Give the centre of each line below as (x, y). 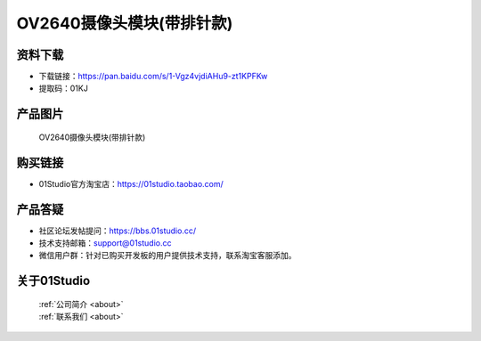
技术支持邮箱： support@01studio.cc (105, 243)
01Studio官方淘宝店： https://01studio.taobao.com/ (131, 183)
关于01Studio (53, 281)
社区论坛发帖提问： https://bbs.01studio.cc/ (117, 231)
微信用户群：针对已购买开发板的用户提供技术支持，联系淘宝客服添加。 (167, 256)
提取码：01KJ (63, 88)
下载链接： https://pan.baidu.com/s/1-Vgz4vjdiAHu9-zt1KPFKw (153, 77)
